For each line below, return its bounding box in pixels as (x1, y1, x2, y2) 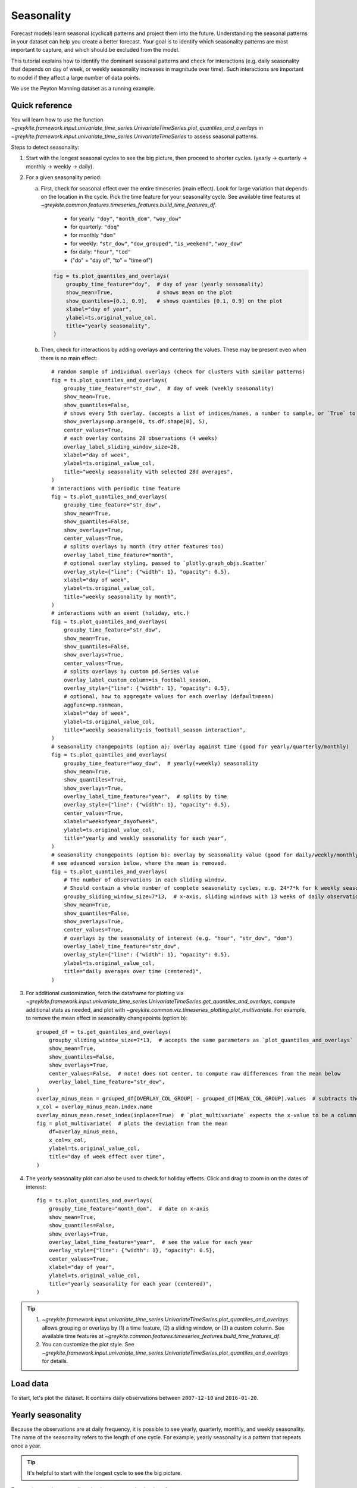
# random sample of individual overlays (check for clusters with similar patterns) (51, 368, 306, 375)
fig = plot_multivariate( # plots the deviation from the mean (36, 1120, 228, 1127)
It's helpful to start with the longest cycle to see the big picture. (27, 1470, 182, 1477)
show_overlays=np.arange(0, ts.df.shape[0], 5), (63, 418, 208, 425)
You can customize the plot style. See (42, 1341, 134, 1348)
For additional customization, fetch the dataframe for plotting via (26, 990, 184, 997)
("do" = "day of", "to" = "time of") (70, 257, 153, 264)
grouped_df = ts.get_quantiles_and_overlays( (36, 1029, 172, 1035)
